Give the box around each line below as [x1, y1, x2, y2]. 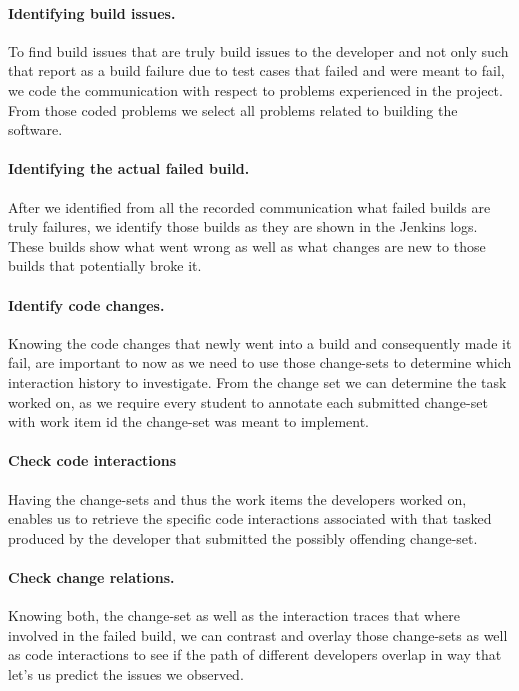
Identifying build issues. [8, 2, 176, 23]
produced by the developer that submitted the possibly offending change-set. [8, 527, 478, 548]
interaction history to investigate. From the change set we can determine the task [8, 371, 507, 392]
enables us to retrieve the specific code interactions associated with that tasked [8, 508, 492, 529]
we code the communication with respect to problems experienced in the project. [8, 79, 503, 100]
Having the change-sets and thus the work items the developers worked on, [8, 488, 467, 509]
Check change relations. [8, 566, 175, 587]
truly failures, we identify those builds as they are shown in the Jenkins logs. [8, 216, 478, 237]
